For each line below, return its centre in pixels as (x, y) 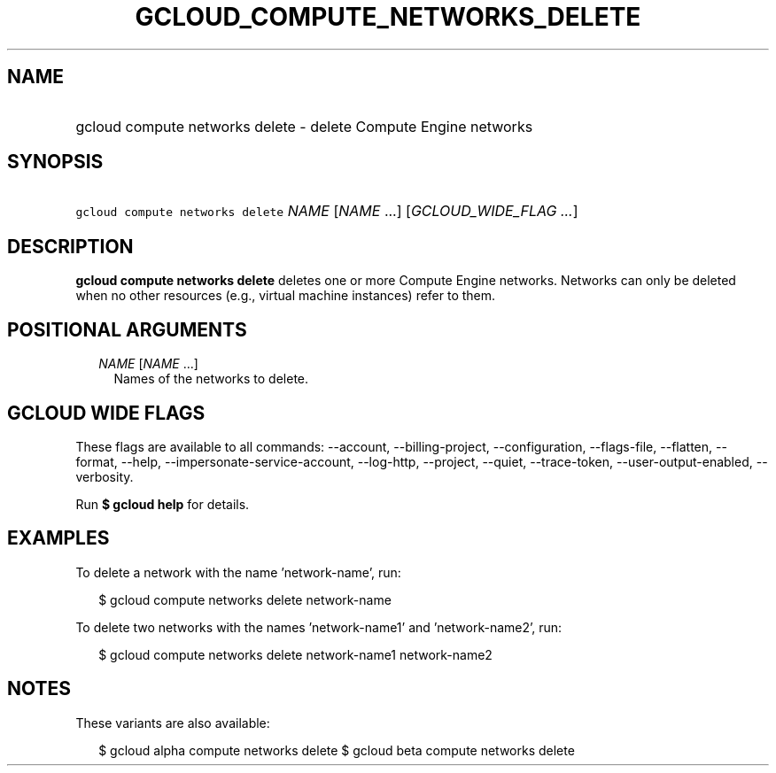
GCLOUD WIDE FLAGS (106, 413)
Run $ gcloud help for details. (163, 504)
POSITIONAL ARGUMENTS (127, 329)
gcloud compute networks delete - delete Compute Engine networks (304, 126)
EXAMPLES (58, 538)
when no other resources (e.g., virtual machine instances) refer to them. (286, 296)
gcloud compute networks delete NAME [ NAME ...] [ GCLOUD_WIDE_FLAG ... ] (327, 211)
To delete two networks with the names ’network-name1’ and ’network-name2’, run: (319, 627)
